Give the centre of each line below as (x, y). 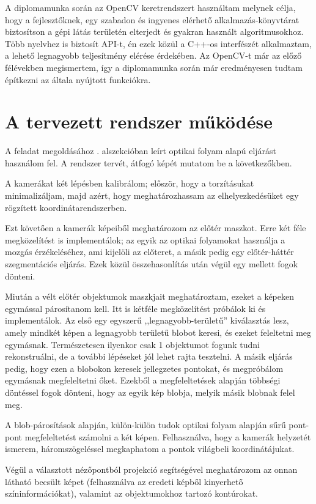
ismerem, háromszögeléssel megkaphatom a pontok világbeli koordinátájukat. (150, 449)
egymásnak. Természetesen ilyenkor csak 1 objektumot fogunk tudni (132, 344)
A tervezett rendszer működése (139, 121)
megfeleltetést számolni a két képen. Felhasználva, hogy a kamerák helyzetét (168, 436)
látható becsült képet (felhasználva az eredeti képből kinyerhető (124, 481)
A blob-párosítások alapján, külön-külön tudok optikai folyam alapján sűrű (145, 425)
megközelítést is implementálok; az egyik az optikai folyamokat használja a (145, 239)
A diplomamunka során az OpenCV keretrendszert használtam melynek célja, (150, 7)
